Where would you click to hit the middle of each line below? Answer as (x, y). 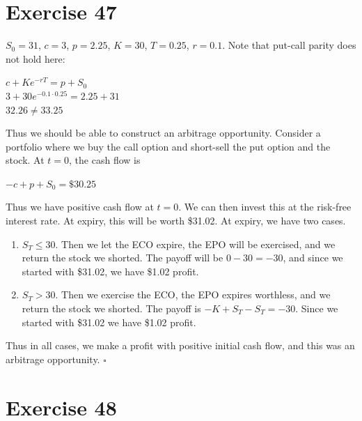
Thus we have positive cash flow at (80, 207)
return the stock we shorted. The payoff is (111, 308)
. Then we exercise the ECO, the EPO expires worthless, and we (193, 294)
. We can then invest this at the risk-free (265, 207)
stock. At (25, 160)
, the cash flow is (105, 160)
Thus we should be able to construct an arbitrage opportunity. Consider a (163, 133)
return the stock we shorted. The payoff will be (123, 258)
